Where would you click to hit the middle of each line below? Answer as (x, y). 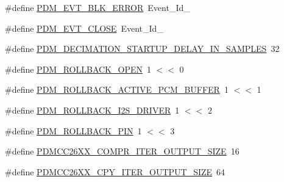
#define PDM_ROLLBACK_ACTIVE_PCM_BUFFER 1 (117, 89)
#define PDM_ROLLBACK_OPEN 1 (78, 69)
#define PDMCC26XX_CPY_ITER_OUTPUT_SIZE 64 (115, 171)
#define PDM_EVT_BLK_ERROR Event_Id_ (98, 7)
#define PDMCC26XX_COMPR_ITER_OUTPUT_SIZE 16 (122, 151)
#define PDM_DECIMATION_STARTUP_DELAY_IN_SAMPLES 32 (142, 49)
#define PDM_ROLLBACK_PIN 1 (73, 130)
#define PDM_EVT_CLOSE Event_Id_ (84, 28)
